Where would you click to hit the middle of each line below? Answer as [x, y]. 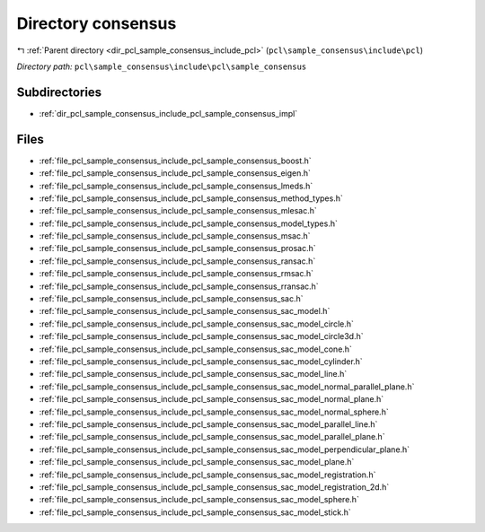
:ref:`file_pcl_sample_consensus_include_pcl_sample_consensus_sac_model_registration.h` [207, 475]
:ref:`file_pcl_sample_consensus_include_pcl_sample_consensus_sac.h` [172, 299]
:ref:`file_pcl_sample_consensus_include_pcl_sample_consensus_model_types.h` [189, 223]
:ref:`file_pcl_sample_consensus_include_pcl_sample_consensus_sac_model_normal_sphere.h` [214, 412]
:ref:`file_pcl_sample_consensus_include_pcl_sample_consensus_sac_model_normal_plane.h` [212, 399]
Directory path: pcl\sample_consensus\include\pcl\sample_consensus [162, 66]
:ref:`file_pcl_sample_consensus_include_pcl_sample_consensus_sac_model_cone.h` [195, 349]
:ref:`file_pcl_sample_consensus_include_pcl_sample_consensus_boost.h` [175, 161]
